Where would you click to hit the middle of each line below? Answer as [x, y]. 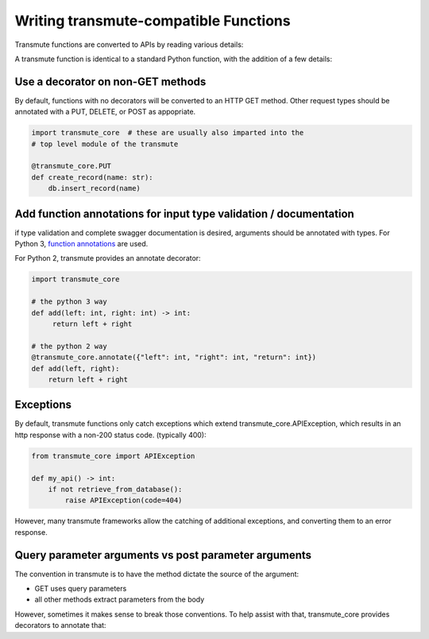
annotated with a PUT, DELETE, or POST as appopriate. [105, 112]
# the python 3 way [69, 302]
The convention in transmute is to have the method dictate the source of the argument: [157, 574]
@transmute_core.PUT [71, 166]
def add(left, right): [75, 368]
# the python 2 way [69, 346]
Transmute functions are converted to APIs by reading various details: [129, 45]
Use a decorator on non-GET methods [110, 81]
